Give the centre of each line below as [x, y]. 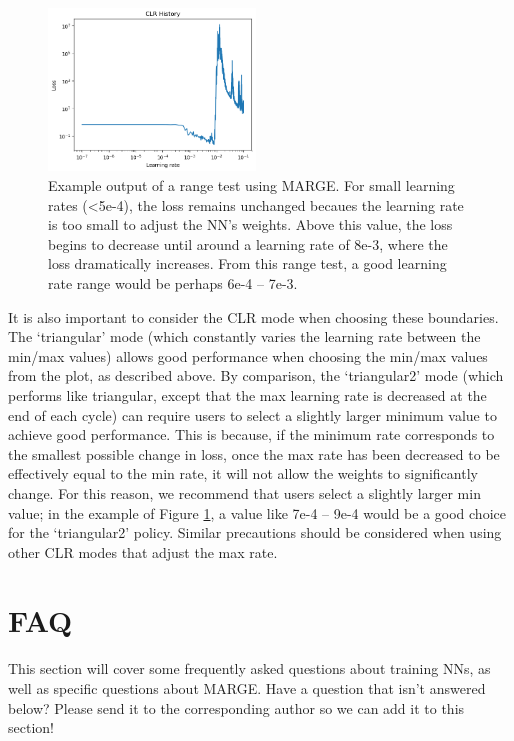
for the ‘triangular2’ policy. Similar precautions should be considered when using [255, 532]
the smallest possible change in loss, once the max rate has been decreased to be [254, 453]
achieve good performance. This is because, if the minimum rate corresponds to [251, 434]
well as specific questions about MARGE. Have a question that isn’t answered [247, 688]
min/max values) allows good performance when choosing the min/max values [248, 355]
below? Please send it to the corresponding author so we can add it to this [236, 707]
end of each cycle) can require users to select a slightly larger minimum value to [252, 414]
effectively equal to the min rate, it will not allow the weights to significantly [243, 473]
